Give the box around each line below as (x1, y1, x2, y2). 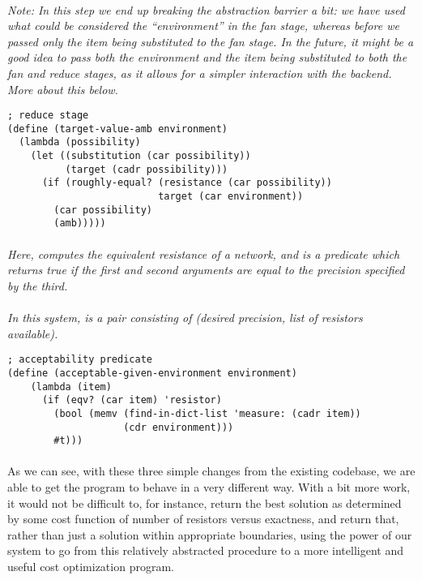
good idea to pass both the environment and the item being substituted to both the (7, 49, 407, 66)
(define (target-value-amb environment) (7, 122, 228, 135)
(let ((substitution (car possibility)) (30, 150, 251, 162)
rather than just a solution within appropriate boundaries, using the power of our (7, 526, 412, 543)
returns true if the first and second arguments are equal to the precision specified (7, 261, 405, 278)
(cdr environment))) (123, 421, 234, 433)
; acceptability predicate (7, 354, 152, 366)
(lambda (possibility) (19, 136, 141, 148)
